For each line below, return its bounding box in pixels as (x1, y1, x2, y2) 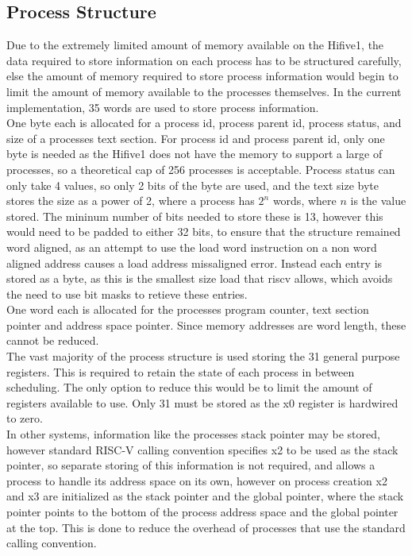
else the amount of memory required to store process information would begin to (6, 68, 399, 84)
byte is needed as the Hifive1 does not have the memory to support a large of (6, 145, 383, 162)
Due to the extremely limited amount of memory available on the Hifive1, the (6, 37, 384, 53)
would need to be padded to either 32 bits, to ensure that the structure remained (6, 223, 401, 240)
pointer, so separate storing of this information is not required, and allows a (6, 457, 375, 473)
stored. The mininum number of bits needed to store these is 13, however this (6, 207, 383, 224)
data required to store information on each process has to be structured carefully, (6, 52, 402, 68)
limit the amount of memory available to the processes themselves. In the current (6, 83, 402, 99)
